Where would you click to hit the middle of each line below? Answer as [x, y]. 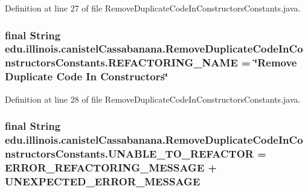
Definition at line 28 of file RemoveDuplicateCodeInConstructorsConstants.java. [153, 99]
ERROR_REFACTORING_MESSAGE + [111, 167]
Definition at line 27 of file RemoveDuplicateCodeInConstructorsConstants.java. [153, 8]
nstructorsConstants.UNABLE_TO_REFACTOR [129, 153]
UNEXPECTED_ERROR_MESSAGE [103, 181]
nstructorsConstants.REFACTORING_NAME [121, 62]
